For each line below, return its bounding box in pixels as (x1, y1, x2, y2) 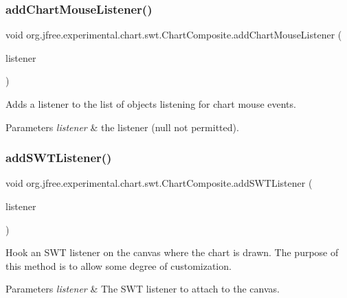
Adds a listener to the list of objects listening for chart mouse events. (5, 97, 296, 111)
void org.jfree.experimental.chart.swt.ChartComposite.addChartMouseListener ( (5, 27, 342, 42)
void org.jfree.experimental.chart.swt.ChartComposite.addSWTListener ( (5, 176, 313, 190)
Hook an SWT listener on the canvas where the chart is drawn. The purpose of (5, 245, 339, 260)
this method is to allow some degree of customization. (5, 258, 232, 273)
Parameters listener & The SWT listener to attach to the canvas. (5, 282, 280, 296)
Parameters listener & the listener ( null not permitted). (5, 119, 239, 134)
